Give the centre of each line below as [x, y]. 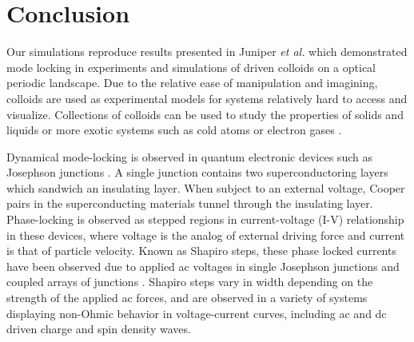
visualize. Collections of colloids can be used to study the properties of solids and [205, 114]
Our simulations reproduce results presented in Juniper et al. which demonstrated [207, 52]
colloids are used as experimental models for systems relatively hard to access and [207, 98]
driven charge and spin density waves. [99, 329]
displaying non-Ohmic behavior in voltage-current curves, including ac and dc [197, 313]
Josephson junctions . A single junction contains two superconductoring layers [197, 172]
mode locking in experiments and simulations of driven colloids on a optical [191, 67]
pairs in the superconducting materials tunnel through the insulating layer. [190, 203]
